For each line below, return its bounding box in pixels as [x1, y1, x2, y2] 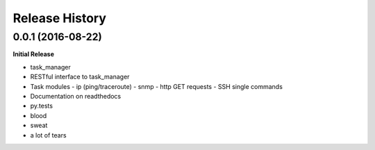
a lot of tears [30, 131, 67, 139]
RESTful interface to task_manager [30, 73, 130, 81]
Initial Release [12, 50, 55, 58]
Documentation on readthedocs [30, 92, 122, 100]
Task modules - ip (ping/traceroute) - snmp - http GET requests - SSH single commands [30, 82, 283, 90]
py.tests [30, 101, 53, 110]
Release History [12, 10, 107, 26]
